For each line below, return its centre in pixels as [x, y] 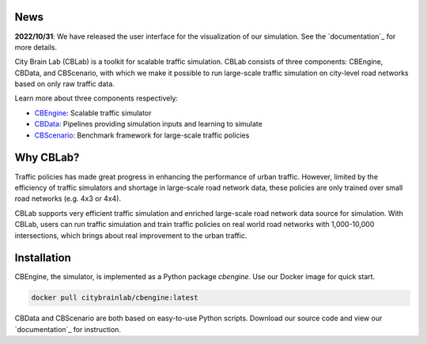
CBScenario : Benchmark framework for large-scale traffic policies [142, 135]
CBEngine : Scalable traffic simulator [93, 113]
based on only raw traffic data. [64, 84]
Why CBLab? [47, 158]
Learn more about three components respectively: [96, 98]
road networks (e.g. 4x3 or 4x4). [68, 198]
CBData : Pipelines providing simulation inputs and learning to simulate [148, 124]
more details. [36, 47]
